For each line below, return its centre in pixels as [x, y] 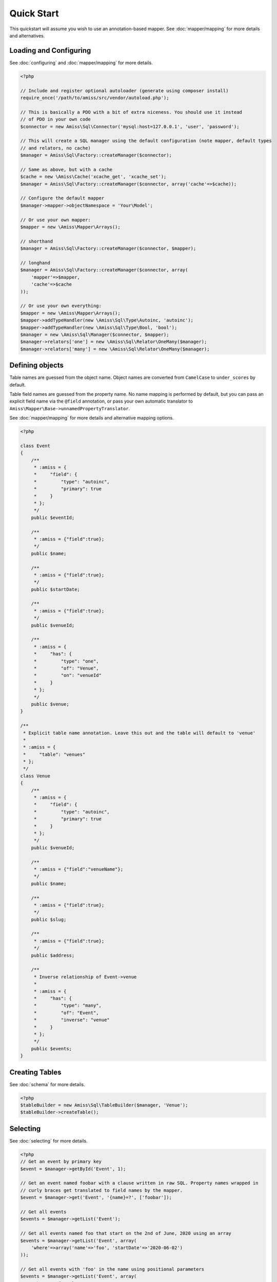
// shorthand [37, 241]
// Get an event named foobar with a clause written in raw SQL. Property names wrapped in [139, 1183]
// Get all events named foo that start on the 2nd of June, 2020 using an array [126, 1234]
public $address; [53, 955]
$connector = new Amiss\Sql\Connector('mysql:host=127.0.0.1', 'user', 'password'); [130, 126]
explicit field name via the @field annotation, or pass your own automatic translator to [101, 401]
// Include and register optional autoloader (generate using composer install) [124, 91]
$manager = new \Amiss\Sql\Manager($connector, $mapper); [95, 334]
